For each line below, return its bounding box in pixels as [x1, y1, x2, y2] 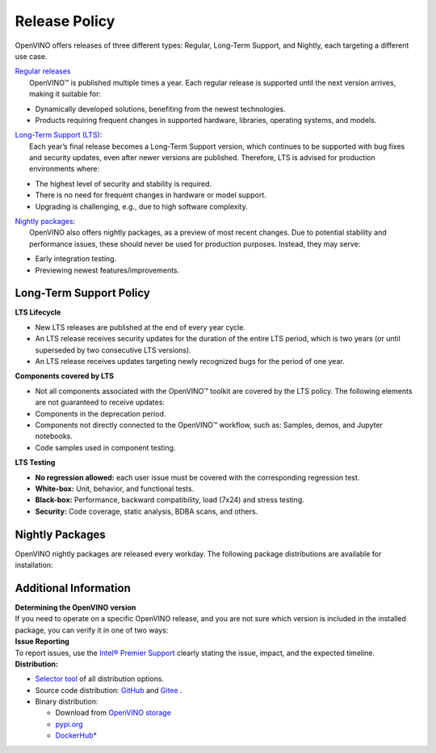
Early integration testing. [35, 254, 117, 264]
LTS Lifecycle [15, 307, 61, 317]
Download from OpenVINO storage [55, 708, 171, 717]
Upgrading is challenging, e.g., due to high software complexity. [35, 201, 248, 211]
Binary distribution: [35, 696, 99, 707]
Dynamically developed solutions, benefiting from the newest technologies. [35, 104, 286, 113]
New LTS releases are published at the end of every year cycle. [35, 322, 246, 332]
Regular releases [15, 66, 71, 76]
